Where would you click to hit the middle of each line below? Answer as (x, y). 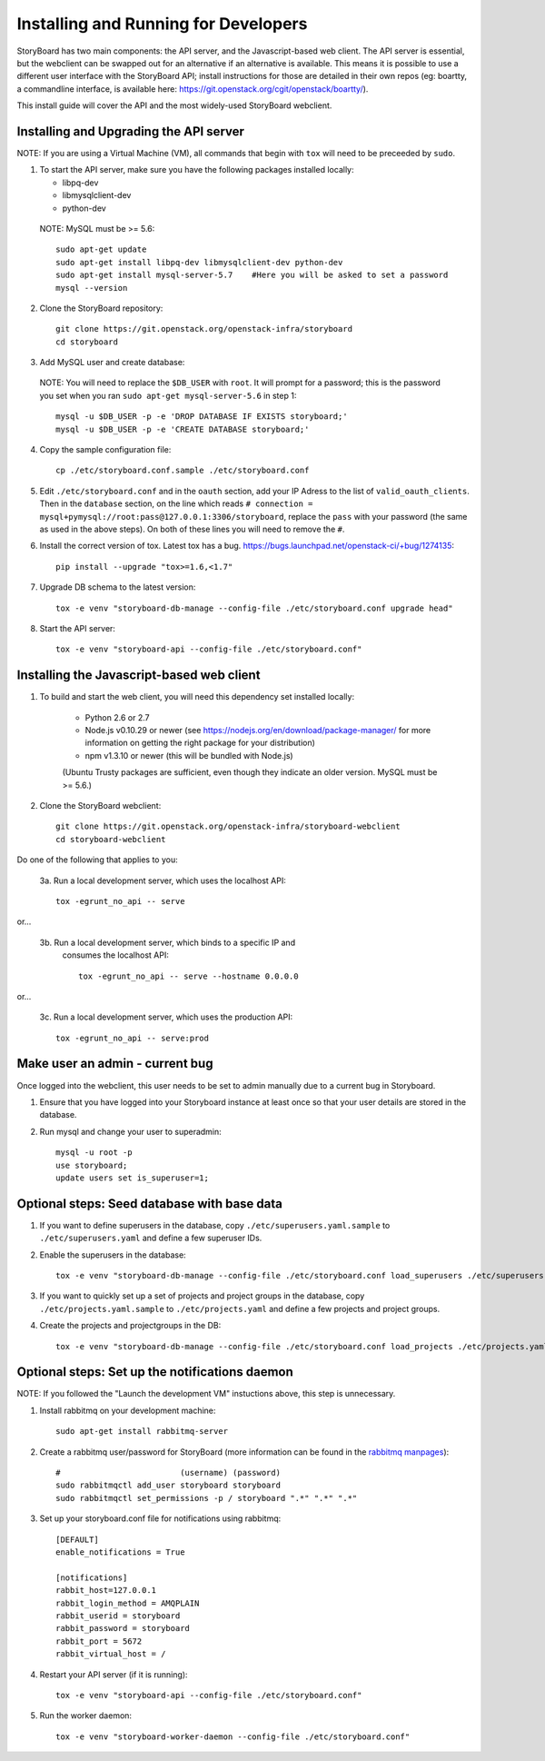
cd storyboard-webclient (111, 839)
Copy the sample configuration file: (105, 450)
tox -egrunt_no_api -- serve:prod (132, 1038)
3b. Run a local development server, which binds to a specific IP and (167, 942)
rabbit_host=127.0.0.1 (106, 1591)
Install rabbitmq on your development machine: (128, 1410)
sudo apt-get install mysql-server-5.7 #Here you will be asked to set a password (252, 275)
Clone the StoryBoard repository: (101, 308)
